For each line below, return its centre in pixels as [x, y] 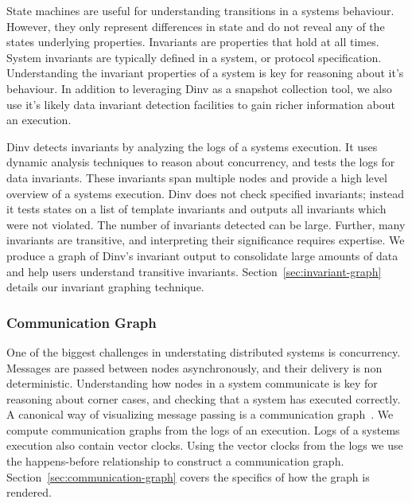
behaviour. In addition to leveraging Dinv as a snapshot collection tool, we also [199, 88]
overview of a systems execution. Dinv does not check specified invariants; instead [206, 193]
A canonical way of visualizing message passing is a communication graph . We [200, 414]
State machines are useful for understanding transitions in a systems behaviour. [200, 10]
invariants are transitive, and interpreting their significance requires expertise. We [206, 240]
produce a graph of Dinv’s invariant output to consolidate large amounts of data [202, 255]
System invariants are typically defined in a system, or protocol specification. [194, 57]
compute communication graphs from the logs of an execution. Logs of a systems [203, 429]
